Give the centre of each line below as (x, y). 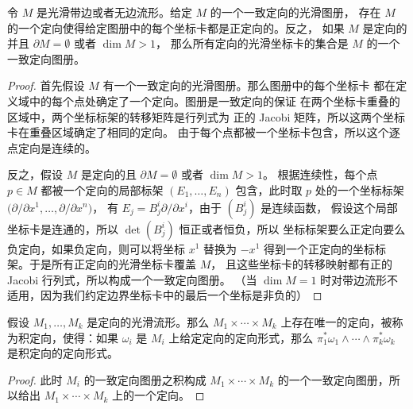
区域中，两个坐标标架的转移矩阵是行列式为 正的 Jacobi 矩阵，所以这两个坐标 (206, 116)
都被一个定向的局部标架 (102, 189)
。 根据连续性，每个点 (320, 174)
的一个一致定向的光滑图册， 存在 (295, 12)
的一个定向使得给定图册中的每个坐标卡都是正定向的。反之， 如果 (176, 27)
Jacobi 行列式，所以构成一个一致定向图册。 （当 (132, 279)
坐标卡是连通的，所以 (63, 228)
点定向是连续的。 (52, 147)
